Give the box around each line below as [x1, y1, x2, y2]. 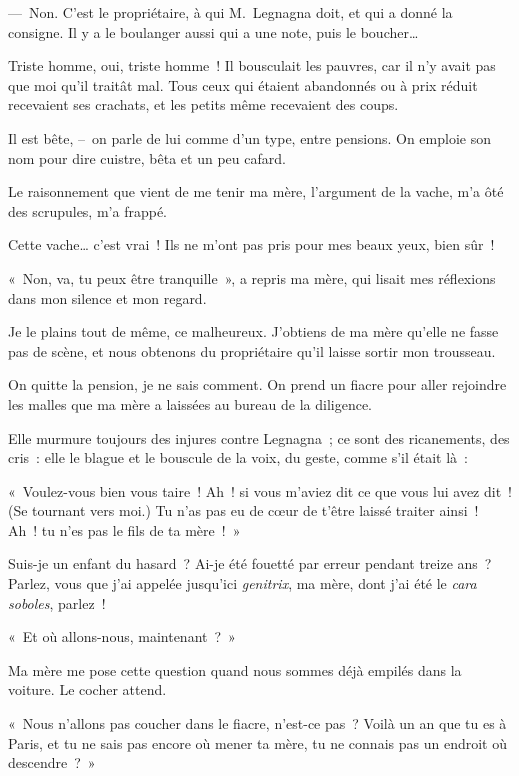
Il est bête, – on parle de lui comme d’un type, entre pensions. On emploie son [8, 127, 491, 148]
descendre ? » [8, 752, 96, 773]
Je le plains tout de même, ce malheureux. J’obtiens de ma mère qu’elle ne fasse [8, 321, 499, 342]
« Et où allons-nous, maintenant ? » [8, 626, 236, 647]
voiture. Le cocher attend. [8, 679, 167, 700]
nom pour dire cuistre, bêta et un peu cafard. [8, 147, 286, 168]
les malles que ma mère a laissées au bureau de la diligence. [8, 393, 372, 414]
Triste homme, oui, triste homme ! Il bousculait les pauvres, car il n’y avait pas [8, 55, 496, 76]
